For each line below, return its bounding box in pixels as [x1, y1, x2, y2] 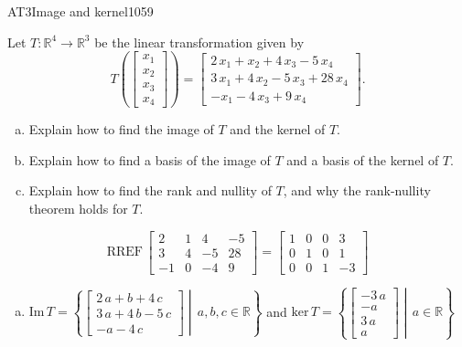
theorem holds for [28, 198, 128, 217]
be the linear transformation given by [94, 32, 305, 51]
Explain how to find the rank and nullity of [28, 181, 272, 200]
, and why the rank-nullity [283, 181, 431, 200]
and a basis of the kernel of [286, 150, 439, 169]
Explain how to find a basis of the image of [28, 150, 271, 169]
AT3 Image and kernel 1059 [7, 2, 154, 20]
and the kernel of [230, 120, 326, 139]
